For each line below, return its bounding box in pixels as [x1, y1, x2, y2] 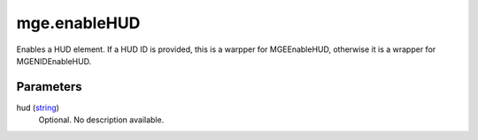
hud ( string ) [16, 102, 59, 113]
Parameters [16, 79, 82, 94]
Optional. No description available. [38, 114, 165, 125]
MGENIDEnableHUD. [16, 55, 92, 66]
